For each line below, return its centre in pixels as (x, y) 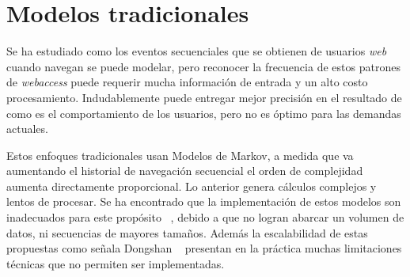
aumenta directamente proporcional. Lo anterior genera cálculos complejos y (192, 186)
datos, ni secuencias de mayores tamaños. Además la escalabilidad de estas (187, 232)
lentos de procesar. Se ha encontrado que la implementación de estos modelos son (204, 201)
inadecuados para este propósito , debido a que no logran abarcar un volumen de (205, 217)
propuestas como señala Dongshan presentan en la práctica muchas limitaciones (204, 248)
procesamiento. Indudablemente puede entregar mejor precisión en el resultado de (204, 97)
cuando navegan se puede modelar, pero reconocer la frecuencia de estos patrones (203, 66)
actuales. (27, 129)
